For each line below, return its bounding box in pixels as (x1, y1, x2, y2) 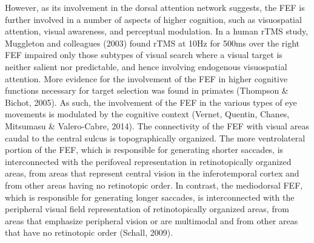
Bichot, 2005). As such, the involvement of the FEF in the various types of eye (5, 96, 297, 108)
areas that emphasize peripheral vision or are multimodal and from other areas (5, 214, 298, 227)
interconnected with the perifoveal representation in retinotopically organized (5, 155, 292, 167)
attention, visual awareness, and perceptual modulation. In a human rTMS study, (5, 25, 309, 37)
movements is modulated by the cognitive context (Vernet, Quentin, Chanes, (5, 108, 290, 120)
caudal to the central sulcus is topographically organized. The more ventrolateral (5, 131, 306, 144)
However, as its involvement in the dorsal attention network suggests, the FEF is (5, 1, 305, 13)
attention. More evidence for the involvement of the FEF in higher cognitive (5, 72, 288, 85)
